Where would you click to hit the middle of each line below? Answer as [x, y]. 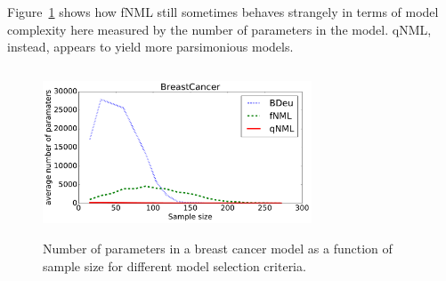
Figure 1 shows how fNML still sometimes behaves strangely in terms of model [223, 12]
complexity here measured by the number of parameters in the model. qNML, [219, 29]
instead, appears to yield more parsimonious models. [150, 47]
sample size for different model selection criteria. [174, 265]
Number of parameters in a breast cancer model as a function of [218, 249]
